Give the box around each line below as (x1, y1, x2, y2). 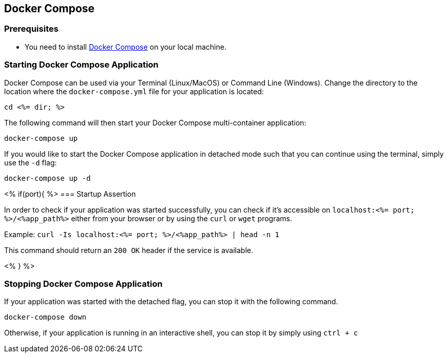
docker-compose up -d (4, 174, 91, 182)
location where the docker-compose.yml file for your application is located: (4, 87, 264, 96)
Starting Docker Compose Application (4, 59, 159, 70)
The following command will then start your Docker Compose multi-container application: (4, 118, 306, 127)
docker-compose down (4, 313, 87, 322)
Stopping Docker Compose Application (4, 278, 163, 289)
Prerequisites (4, 24, 59, 34)
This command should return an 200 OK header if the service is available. (4, 245, 254, 255)
